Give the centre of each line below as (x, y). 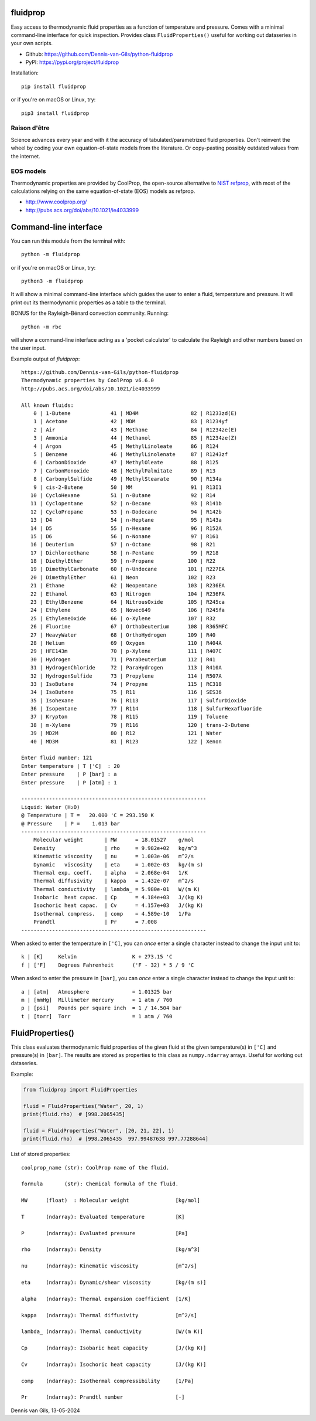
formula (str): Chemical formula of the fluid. (100, 1184)
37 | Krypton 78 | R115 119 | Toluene (129, 717)
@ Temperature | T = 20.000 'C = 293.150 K (88, 815)
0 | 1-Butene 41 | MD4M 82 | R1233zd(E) (135, 414)
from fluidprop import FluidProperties (80, 1089)
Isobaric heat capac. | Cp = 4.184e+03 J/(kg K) (118, 898)
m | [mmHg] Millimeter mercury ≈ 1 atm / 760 (97, 1000)
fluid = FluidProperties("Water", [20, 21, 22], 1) (99, 1131)
